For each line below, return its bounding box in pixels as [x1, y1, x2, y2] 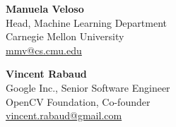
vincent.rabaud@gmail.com [6, 108, 122, 123]
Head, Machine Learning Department [6, 15, 167, 30]
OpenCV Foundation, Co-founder [6, 94, 151, 109]
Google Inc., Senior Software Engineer [6, 80, 170, 95]
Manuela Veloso [6, 1, 84, 16]
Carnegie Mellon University [6, 29, 124, 44]
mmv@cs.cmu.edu [6, 42, 82, 57]
